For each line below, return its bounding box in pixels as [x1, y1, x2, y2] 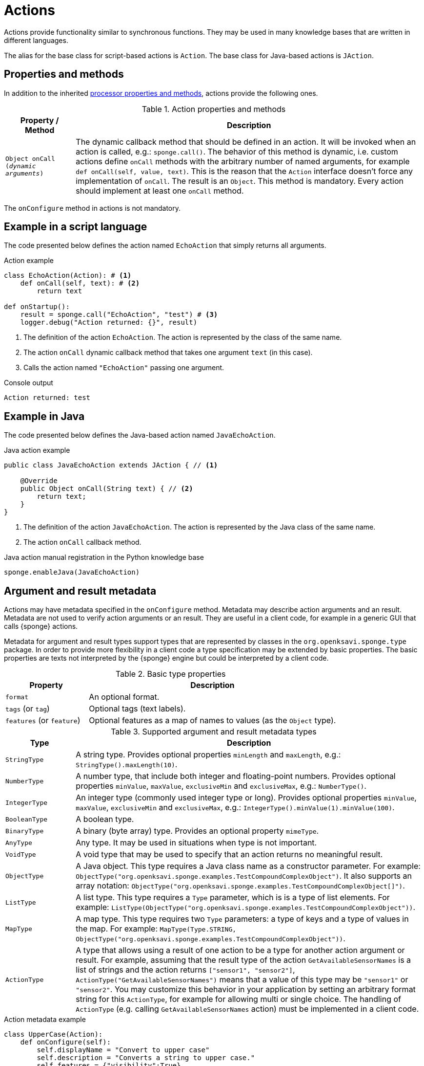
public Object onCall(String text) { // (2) [20, 485, 193, 493]
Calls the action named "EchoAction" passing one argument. [23, 363, 224, 372]
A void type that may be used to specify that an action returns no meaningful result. [76, 849, 383, 860]
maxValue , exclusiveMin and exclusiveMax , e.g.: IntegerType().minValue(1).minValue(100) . [76, 802, 395, 813]
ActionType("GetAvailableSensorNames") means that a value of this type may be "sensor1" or [76, 975, 408, 985]
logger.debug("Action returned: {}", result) [20, 318, 198, 327]
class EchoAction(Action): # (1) [4, 271, 132, 280]
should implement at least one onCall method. [76, 185, 244, 196]
